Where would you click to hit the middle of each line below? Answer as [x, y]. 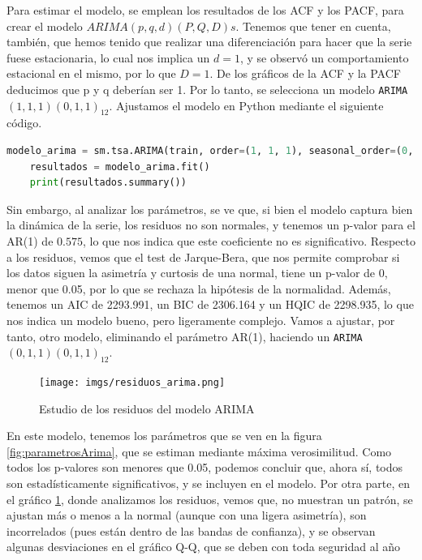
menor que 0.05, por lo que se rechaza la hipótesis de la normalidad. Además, [199, 288]
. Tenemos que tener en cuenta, [313, 26]
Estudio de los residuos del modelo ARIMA [147, 408]
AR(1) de [30, 240]
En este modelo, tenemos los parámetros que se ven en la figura [164, 436]
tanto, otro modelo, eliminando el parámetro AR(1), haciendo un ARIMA [185, 336]
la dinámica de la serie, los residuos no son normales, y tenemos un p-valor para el [211, 225]
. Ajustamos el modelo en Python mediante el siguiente [246, 105]
